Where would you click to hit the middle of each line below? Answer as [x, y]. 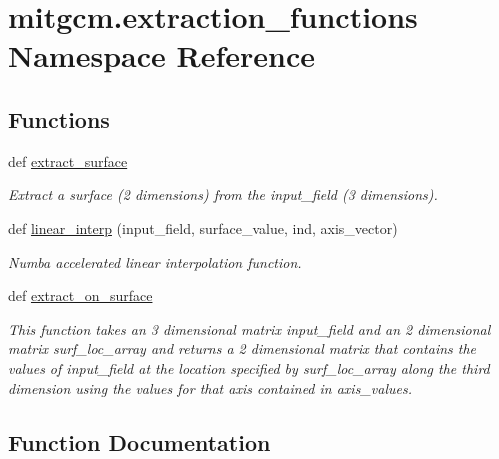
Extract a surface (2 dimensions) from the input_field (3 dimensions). [223, 194]
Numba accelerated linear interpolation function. [155, 261]
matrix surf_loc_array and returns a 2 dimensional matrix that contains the [242, 348]
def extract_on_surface [80, 295]
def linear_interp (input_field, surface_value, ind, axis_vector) [203, 227]
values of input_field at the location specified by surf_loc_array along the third [249, 367]
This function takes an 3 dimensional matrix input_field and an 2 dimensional [249, 328]
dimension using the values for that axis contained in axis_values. [210, 387]
